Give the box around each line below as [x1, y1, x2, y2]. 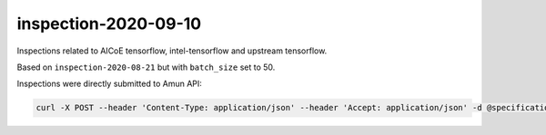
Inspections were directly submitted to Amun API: [16, 78, 202, 90]
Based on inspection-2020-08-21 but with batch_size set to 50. [16, 62, 276, 72]
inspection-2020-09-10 [16, 14, 202, 34]
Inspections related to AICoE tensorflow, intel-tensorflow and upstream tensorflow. [16, 45, 328, 56]
